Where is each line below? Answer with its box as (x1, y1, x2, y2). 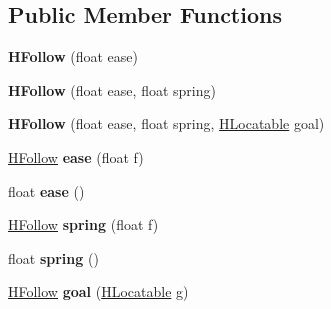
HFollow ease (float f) (8, 146, 144, 167)
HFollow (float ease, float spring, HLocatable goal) (8, 113, 325, 134)
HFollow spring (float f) (8, 214, 159, 235)
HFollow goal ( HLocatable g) (8, 281, 189, 302)
